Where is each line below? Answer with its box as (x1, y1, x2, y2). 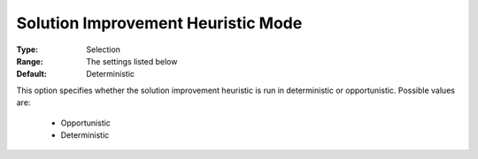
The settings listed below (86, 56, 178, 66)
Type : (16, 44, 39, 55)
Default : (16, 69, 48, 79)
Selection (86, 44, 121, 55)
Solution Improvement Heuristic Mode (16, 13, 303, 33)
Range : (16, 56, 43, 66)
